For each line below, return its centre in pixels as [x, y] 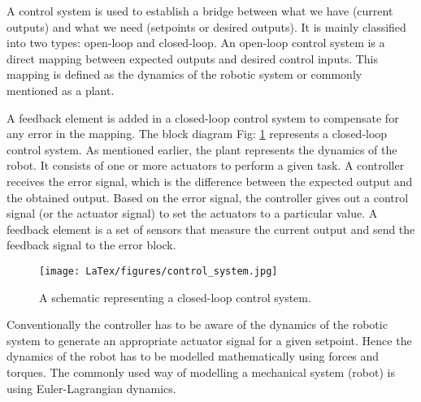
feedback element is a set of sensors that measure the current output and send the [211, 229]
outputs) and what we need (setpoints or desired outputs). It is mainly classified [206, 26]
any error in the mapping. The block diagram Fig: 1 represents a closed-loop [197, 134]
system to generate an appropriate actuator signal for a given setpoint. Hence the [209, 340]
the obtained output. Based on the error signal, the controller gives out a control [208, 197]
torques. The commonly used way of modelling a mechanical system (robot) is [201, 372]
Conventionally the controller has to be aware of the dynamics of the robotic [197, 324]
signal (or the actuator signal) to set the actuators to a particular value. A [192, 213]
